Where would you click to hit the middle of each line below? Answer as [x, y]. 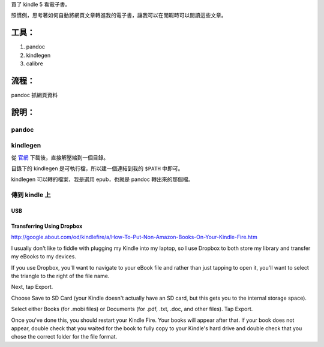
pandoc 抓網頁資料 [34, 95]
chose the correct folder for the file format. [64, 337]
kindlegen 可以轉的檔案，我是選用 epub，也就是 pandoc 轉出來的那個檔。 [102, 179]
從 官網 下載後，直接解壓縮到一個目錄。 [60, 157]
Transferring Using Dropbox [47, 226]
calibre [34, 64]
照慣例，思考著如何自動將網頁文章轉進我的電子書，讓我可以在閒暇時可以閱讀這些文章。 [119, 16]
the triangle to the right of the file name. [60, 276]
